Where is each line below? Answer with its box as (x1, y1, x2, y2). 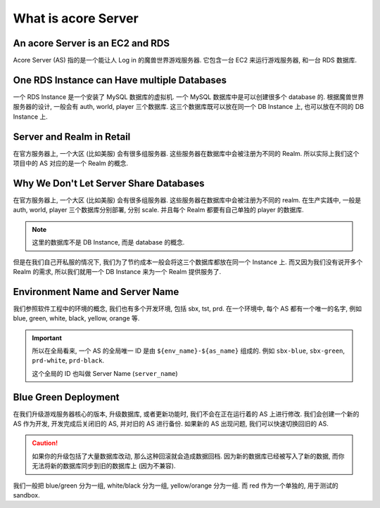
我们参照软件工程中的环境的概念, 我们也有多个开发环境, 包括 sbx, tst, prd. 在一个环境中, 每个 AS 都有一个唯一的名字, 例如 (13, 304, 362, 313)
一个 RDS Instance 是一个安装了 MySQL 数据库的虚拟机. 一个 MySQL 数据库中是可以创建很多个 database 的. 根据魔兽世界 (13, 92, 365, 101)
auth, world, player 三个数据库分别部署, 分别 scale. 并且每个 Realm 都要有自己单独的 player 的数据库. (13, 206, 304, 214)
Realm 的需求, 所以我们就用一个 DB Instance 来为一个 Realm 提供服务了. (13, 267, 222, 275)
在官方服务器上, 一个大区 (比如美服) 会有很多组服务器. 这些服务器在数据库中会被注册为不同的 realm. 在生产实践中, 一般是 (13, 195, 362, 204)
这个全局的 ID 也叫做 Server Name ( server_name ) (32, 369, 178, 377)
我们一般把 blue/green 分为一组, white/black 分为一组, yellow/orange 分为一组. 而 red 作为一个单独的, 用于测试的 (13, 481, 338, 490)
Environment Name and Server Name (13, 285, 179, 298)
